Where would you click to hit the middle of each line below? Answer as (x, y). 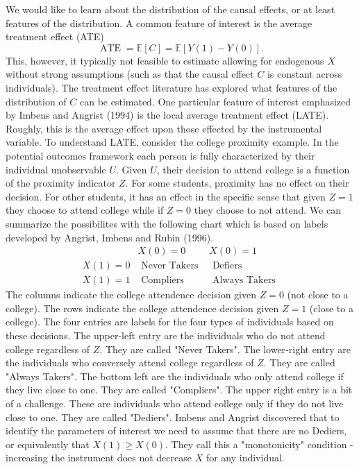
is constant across (304, 74)
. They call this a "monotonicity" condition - (259, 444)
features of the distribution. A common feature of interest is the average (159, 23)
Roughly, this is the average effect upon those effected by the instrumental (164, 128)
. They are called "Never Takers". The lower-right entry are (225, 349)
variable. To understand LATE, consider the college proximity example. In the (172, 142)
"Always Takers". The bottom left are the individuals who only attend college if (175, 376)
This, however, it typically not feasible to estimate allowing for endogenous (165, 60)
